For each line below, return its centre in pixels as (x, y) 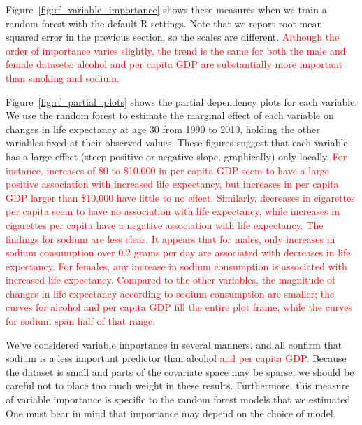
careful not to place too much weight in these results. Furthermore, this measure (178, 385)
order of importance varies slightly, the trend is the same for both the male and (176, 50)
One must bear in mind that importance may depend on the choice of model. (171, 413)
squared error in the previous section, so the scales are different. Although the (173, 37)
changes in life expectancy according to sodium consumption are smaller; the (170, 293)
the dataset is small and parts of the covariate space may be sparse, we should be (180, 371)
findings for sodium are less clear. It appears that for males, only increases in (171, 238)
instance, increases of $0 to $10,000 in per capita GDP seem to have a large (167, 170)
